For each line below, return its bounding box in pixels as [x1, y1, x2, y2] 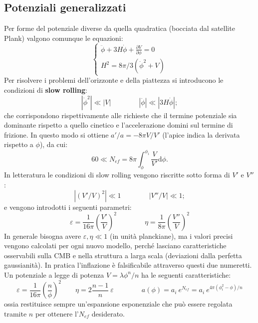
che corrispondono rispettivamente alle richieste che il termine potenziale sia [4, 110, 237, 120]
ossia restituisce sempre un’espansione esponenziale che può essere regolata [4, 299, 233, 309]
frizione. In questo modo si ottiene [4, 129, 109, 140]
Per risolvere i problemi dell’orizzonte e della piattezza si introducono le [4, 75, 224, 85]
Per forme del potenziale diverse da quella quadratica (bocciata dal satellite [4, 23, 235, 33]
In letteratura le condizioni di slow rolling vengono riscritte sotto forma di [4, 169, 230, 180]
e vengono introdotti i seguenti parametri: [4, 201, 132, 212]
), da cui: [39, 139, 68, 150]
